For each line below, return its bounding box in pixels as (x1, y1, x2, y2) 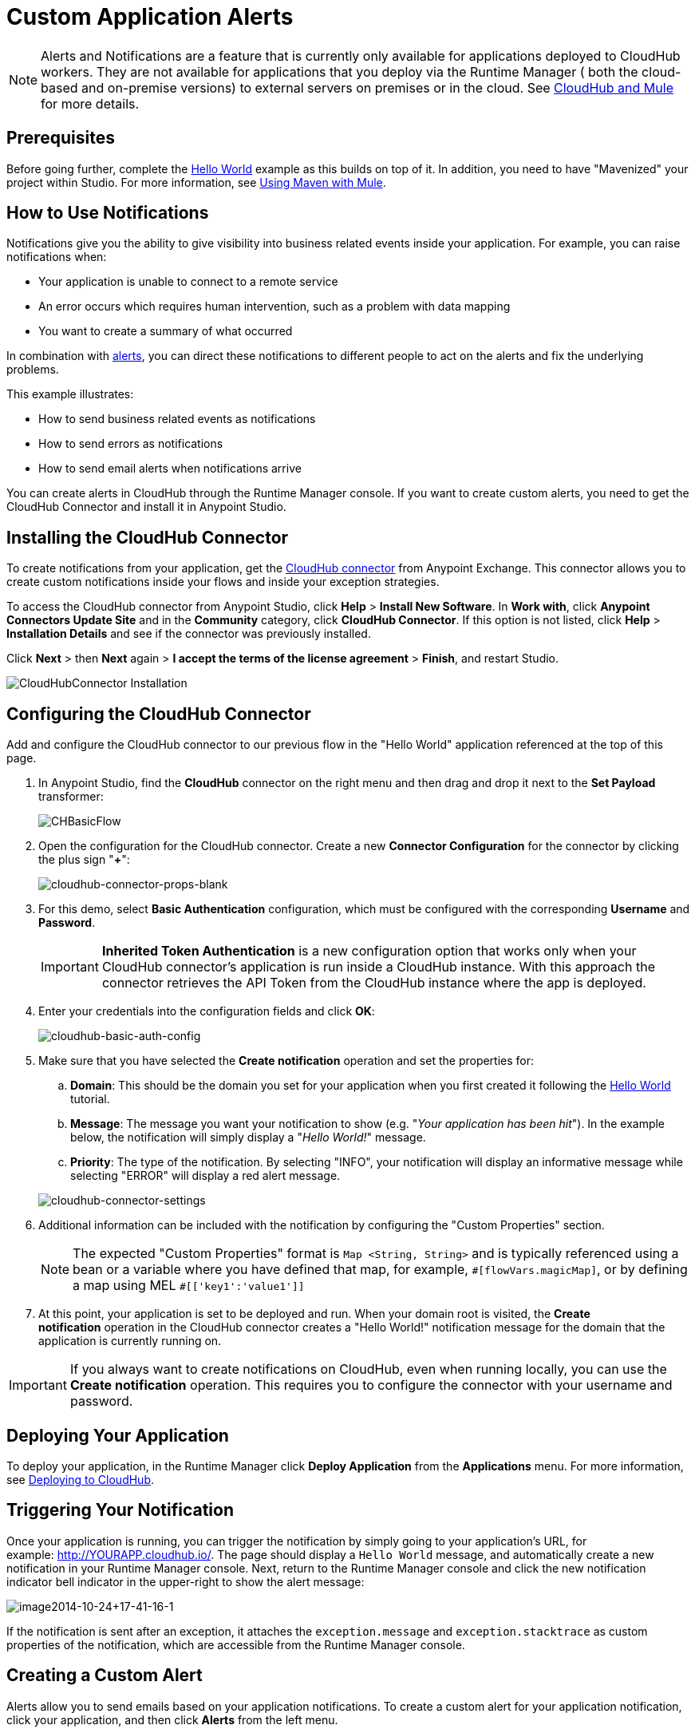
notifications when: (6, 250, 107, 264)
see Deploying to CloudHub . (6, 1472, 154, 1486)
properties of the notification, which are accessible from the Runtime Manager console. (6, 1637, 465, 1652)
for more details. (41, 95, 140, 112)
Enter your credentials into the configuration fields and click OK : (38, 1004, 375, 1019)
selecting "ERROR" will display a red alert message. (70, 1169, 341, 1183)
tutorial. (70, 1092, 110, 1106)
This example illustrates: (6, 387, 134, 402)
